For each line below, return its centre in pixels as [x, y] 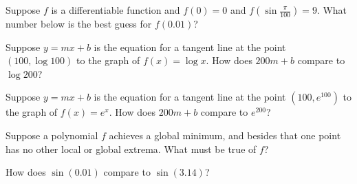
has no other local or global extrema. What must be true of [131, 149]
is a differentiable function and [116, 10]
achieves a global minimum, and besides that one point [225, 135]
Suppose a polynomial [52, 135]
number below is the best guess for [79, 23]
